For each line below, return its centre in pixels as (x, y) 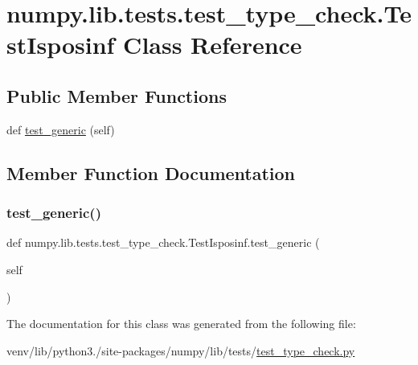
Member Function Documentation (151, 172)
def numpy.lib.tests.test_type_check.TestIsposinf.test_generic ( (163, 242)
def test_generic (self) (61, 129)
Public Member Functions (117, 95)
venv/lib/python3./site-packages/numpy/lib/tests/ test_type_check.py (181, 350)
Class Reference (213, 45)
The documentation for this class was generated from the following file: (181, 324)
